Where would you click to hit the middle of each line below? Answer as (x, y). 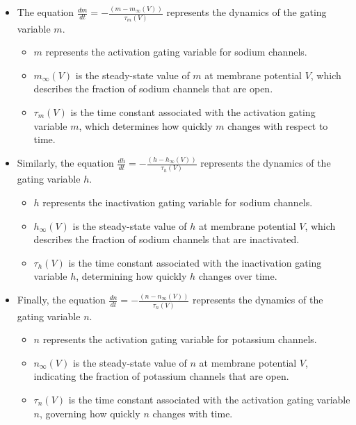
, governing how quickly (90, 413)
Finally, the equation (61, 300)
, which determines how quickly (146, 125)
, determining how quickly (131, 276)
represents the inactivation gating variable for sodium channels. (178, 202)
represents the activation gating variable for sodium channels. (176, 52)
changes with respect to (278, 125)
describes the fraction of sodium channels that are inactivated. (167, 239)
